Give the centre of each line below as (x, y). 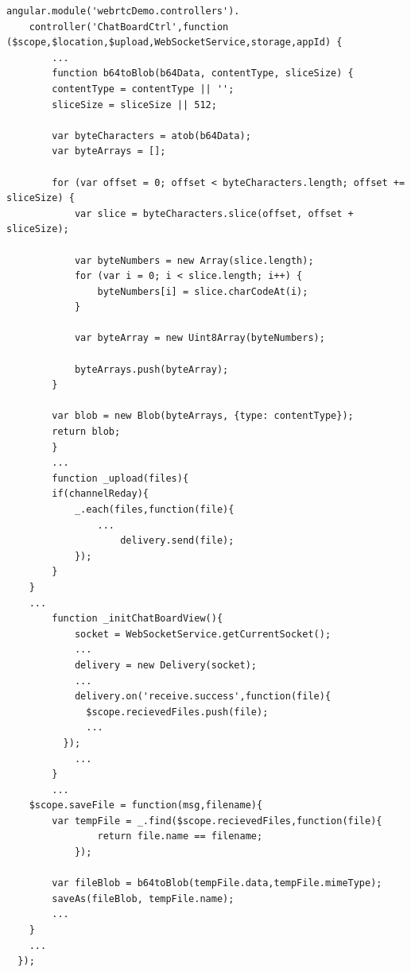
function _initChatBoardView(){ (138, 619)
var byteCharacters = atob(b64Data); (151, 136)
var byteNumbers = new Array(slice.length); (194, 260)
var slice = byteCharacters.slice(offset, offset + (214, 213)
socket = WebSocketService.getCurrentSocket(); (203, 634)
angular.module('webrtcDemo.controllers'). (123, 11)
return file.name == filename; (180, 836)
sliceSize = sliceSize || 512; (134, 105)
